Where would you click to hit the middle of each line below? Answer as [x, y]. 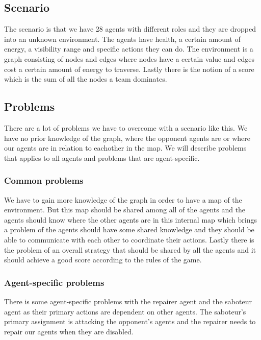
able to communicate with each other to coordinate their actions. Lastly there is [129, 239]
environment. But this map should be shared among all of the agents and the [125, 210]
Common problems [44, 180]
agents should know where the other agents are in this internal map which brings [131, 219]
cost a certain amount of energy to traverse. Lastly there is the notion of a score [129, 69]
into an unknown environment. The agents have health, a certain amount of [122, 39]
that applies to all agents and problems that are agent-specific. [102, 157]
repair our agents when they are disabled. [69, 331]
